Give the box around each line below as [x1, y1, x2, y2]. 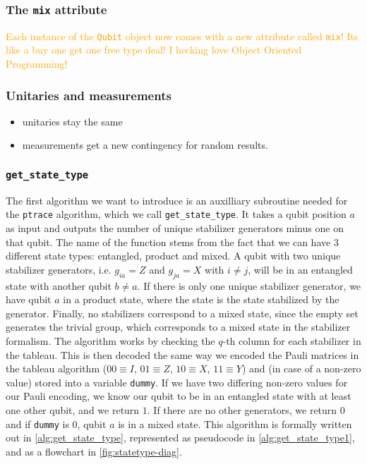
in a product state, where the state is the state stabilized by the [63, 292, 339, 307]
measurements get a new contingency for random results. [22, 138, 268, 152]
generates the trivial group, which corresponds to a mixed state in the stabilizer [6, 319, 351, 334]
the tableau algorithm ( [6, 361, 107, 376]
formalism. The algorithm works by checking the [6, 334, 215, 348]
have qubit [6, 292, 52, 307]
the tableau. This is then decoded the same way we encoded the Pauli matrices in [6, 347, 359, 362]
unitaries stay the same [22, 114, 123, 128]
